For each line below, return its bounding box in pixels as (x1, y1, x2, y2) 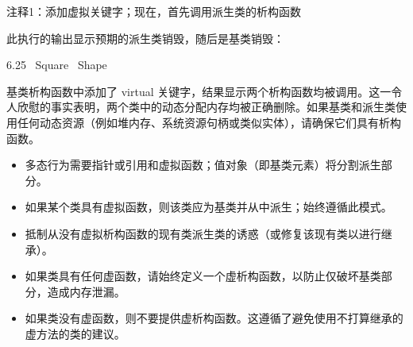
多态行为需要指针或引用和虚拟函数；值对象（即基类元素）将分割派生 (25, 156, 381, 173)
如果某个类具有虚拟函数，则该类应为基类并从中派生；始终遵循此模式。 (25, 199, 392, 215)
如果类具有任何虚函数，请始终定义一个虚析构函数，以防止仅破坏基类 (25, 268, 381, 284)
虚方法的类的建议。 (25, 325, 125, 341)
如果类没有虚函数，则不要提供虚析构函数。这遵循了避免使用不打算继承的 (25, 310, 403, 326)
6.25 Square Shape (6, 56, 107, 73)
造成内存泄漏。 (47, 283, 125, 299)
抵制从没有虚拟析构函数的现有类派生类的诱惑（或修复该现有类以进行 (25, 225, 381, 241)
